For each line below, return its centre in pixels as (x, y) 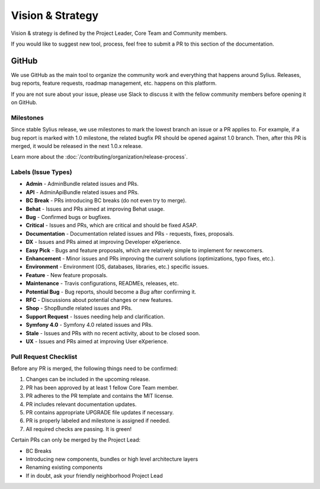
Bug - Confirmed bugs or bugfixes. (69, 217)
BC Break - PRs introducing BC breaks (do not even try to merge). (106, 201)
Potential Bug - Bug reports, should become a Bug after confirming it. (111, 292)
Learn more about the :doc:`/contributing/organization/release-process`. (99, 157)
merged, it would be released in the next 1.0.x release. (77, 146)
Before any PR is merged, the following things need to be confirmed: (95, 369)
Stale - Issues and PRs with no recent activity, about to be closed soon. (113, 333)
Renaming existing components (64, 467)
